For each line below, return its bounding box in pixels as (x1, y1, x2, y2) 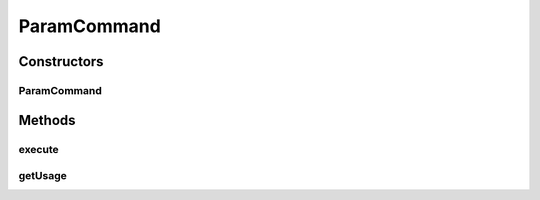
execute (18, 142, 59, 156)
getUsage (18, 169, 67, 183)
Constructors (18, 53, 104, 70)
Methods (18, 111, 76, 129)
